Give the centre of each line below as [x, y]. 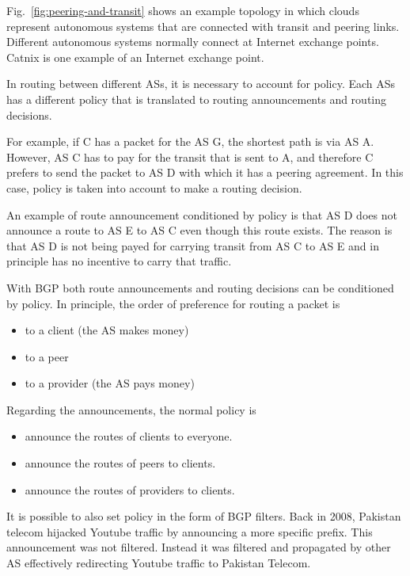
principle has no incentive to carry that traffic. [119, 261]
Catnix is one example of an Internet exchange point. [135, 57]
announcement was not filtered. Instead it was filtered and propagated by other [199, 547]
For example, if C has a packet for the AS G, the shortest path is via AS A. [190, 141]
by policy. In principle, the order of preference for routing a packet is [173, 303]
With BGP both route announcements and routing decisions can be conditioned [200, 287]
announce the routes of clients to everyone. [129, 436]
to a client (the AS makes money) [107, 330]
